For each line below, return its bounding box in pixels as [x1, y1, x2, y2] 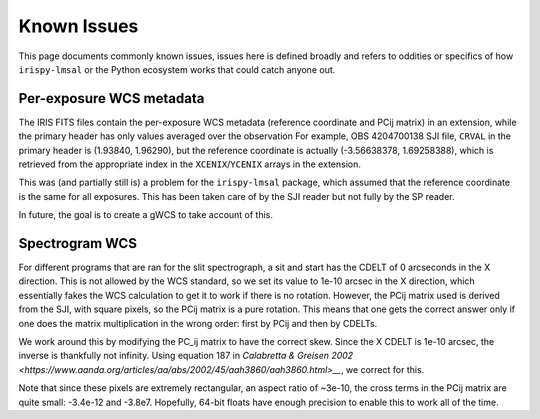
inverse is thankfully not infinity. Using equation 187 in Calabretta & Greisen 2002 [18, 350, 354, 362]
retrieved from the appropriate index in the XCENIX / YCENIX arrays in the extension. [18, 158, 362, 170]
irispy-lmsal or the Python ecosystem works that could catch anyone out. [18, 63, 336, 75]
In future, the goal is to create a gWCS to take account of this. [18, 209, 274, 221]
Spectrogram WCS [18, 235, 137, 252]
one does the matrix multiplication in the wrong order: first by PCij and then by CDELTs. [18, 317, 378, 329]
